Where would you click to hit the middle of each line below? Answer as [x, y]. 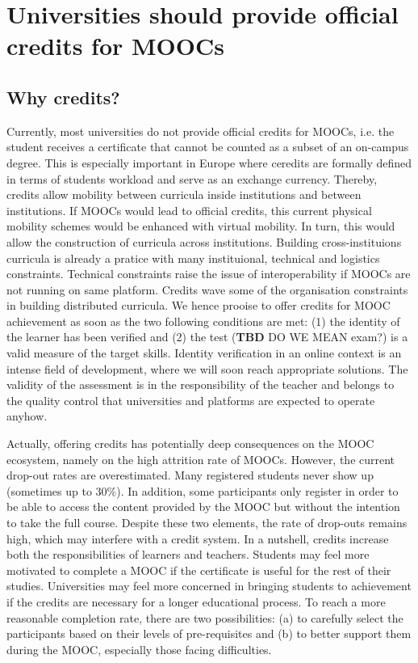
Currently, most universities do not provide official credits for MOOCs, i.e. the [201, 131]
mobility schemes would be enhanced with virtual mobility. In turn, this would [201, 226]
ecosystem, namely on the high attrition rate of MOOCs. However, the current [201, 459]
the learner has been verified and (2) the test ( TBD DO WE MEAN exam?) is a [207, 337]
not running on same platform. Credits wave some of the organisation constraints [207, 289]
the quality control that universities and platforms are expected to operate [191, 400]
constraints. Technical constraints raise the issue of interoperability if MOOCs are [209, 274]
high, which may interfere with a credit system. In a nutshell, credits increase [198, 538]
